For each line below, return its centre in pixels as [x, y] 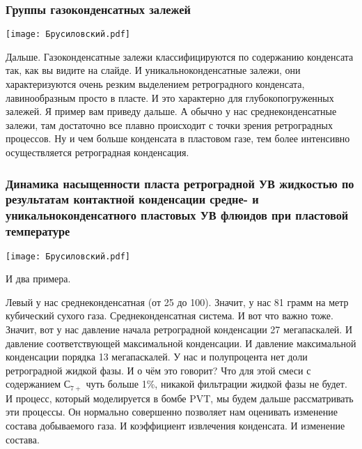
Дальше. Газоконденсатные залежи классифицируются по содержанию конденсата [180, 56]
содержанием [33, 384]
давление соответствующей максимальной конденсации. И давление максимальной [181, 343]
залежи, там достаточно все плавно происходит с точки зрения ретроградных [169, 124]
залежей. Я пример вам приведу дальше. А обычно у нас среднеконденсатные [171, 111]
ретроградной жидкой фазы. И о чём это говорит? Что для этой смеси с [158, 370]
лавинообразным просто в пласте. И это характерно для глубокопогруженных [170, 97]
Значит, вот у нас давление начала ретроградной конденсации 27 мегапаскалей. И [179, 329]
